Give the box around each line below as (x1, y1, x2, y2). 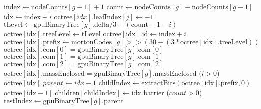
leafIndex (93, 13, 122, 21)
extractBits (141, 80, 176, 87)
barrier (143, 89, 164, 97)
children (55, 89, 80, 97)
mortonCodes (71, 38, 112, 46)
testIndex (4, 97, 32, 105)
